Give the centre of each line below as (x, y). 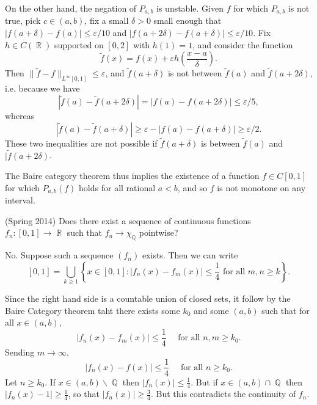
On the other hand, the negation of (71, 8)
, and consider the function (242, 44)
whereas (20, 115)
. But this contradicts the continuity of (223, 394)
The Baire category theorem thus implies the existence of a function (132, 176)
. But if (204, 381)
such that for (286, 310)
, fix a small (107, 20)
